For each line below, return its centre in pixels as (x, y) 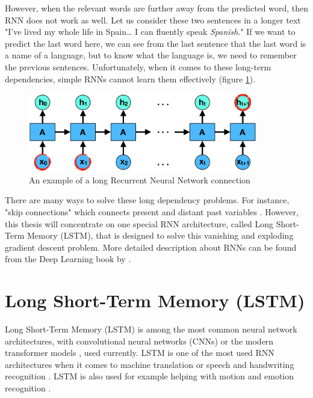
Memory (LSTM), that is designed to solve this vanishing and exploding (160, 235)
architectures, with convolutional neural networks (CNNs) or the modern (139, 341)
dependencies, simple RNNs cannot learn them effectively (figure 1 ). (130, 78)
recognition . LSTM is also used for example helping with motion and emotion (150, 376)
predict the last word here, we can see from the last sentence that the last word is (156, 43)
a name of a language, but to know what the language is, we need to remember (151, 55)
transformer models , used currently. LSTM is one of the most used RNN (140, 353)
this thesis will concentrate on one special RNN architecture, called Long (139, 223)
